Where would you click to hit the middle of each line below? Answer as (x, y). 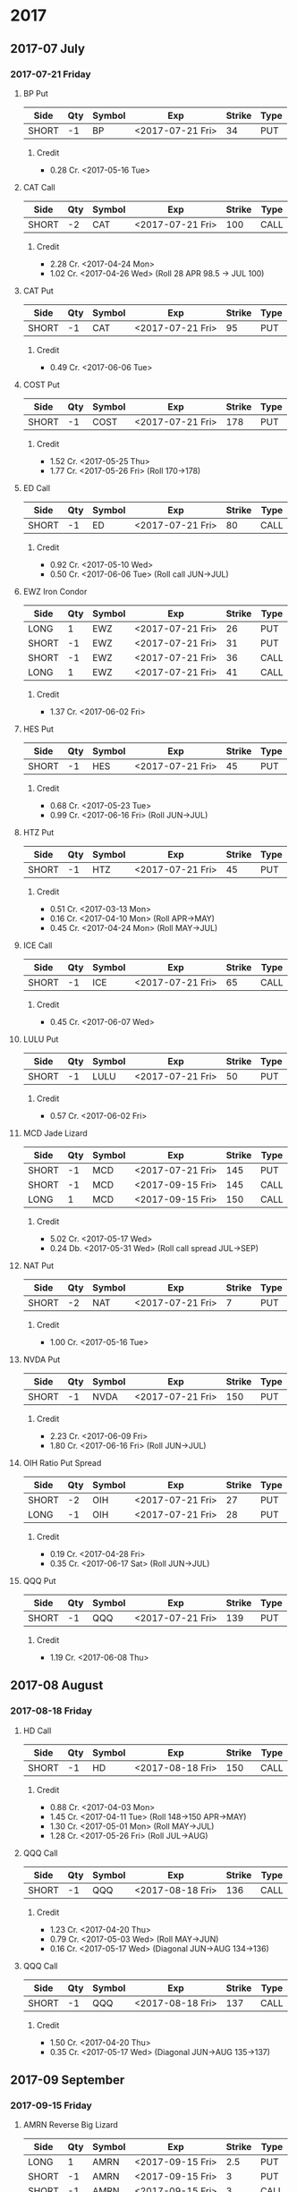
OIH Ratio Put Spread (62, 1462)
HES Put (38, 729)
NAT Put (38, 1265)
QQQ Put (39, 1580)
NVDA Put (42, 1359)
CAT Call (39, 187)
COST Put (42, 385)
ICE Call (38, 945)
